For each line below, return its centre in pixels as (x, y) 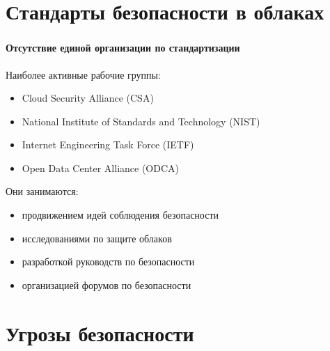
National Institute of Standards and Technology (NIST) (141, 121)
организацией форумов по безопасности (107, 284)
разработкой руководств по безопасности (108, 262)
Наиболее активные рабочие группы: (83, 74)
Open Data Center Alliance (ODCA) (100, 167)
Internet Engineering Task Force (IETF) (108, 145)
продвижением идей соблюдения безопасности (120, 215)
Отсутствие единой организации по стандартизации (123, 48)
